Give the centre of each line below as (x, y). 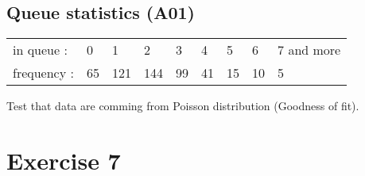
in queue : (40, 50)
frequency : (43, 73)
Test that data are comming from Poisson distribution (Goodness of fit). (183, 106)
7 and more (309, 50)
